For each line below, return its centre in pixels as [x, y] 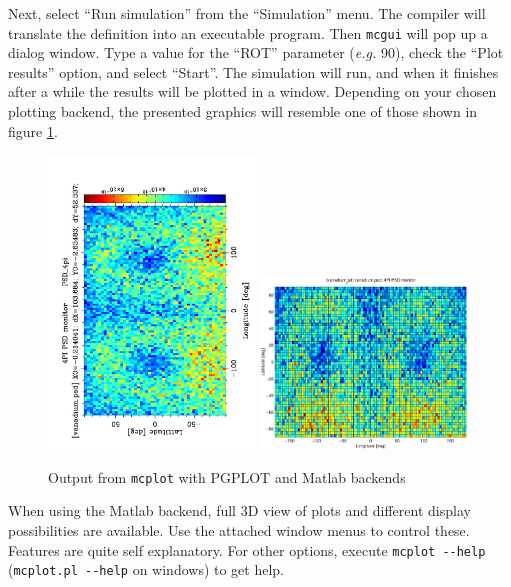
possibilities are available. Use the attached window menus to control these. [239, 530]
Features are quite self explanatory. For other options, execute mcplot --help [247, 549]
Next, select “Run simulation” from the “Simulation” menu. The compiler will [247, 13]
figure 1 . [33, 130]
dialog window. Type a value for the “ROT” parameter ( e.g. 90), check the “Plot [256, 52]
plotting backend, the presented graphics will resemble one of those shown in [243, 111]
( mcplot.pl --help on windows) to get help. [146, 569]
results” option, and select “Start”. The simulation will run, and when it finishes [253, 71]
